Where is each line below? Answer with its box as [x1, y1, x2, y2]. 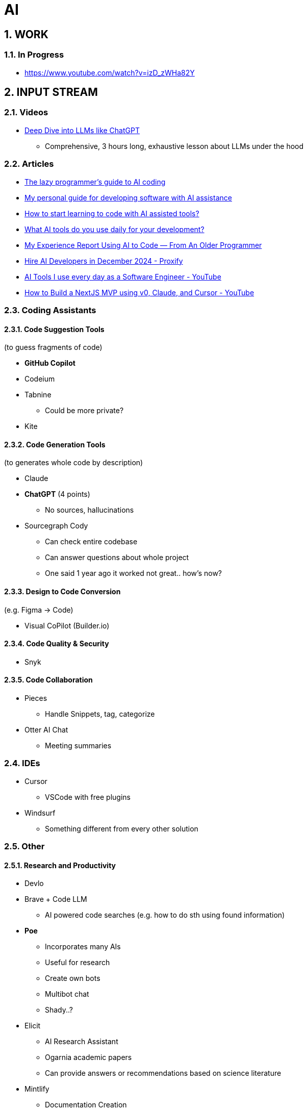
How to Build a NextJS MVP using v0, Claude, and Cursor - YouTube [24, 288, 254, 297]
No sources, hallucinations [45, 506, 134, 515]
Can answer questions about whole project [45, 553, 189, 562]
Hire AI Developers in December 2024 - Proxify [24, 256, 183, 265]
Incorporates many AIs [45, 942, 121, 951]
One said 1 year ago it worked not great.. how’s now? [45, 569, 222, 578]
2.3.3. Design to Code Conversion [4, 587, 121, 596]
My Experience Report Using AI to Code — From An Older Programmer [24, 240, 262, 249]
